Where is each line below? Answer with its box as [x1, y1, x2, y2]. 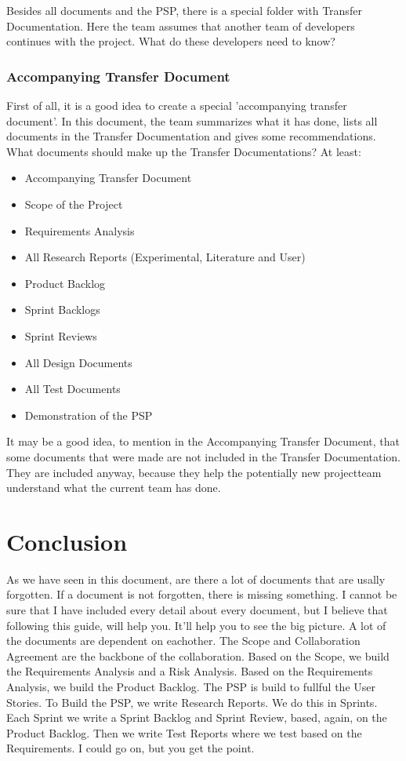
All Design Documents [24, 354, 132, 370]
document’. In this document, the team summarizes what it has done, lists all [6, 112, 378, 129]
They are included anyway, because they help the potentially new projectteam [6, 464, 382, 480]
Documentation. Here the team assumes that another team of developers [6, 17, 355, 34]
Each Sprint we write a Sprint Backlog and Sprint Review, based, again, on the [6, 709, 387, 726]
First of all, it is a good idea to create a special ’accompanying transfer [6, 97, 347, 113]
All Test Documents [24, 380, 121, 397]
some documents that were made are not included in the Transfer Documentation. [6, 448, 401, 464]
